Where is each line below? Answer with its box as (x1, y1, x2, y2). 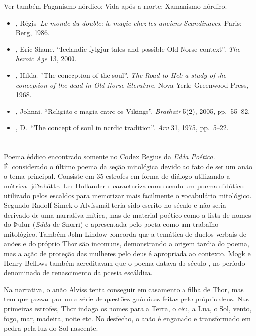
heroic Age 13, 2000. (15, 53, 77, 64)
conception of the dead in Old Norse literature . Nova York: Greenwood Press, (15, 79, 249, 90)
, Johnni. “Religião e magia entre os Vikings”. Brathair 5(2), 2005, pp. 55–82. (15, 106, 250, 116)
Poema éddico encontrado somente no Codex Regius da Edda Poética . (4, 151, 215, 162)
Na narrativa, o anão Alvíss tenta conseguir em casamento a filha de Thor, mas (4, 284, 244, 294)
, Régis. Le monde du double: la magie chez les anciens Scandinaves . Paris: (15, 17, 242, 28)
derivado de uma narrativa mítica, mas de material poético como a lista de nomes (4, 209, 251, 220)
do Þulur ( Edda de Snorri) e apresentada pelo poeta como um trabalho (4, 219, 219, 229)
